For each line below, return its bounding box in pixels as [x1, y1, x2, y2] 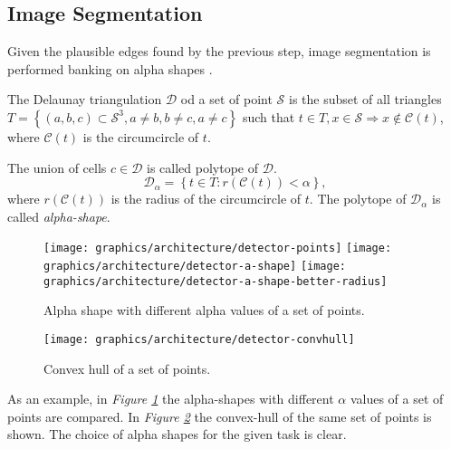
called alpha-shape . [7, 206, 110, 225]
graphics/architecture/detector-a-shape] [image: [43, 260, 346, 273]
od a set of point [180, 90, 273, 109]
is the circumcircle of [82, 127, 199, 146]
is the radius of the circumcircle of [110, 189, 302, 208]
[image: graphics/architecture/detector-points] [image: [43, 242, 392, 255]
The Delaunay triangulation [7, 90, 162, 109]
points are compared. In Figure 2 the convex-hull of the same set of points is [7, 406, 432, 425]
